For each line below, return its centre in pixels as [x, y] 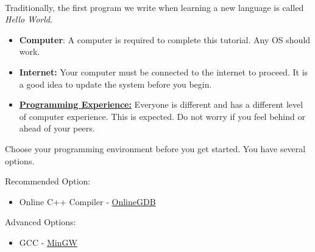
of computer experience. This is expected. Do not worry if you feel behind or [162, 116]
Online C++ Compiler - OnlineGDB [87, 201]
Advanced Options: [41, 222]
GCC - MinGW [48, 242]
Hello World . [29, 19]
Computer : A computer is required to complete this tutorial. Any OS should [165, 39]
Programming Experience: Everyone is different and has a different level [161, 104]
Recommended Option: [48, 181]
